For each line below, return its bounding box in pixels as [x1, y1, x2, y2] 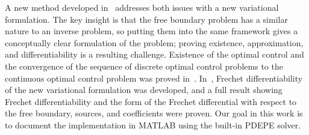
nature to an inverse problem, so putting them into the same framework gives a [5, 25, 298, 37]
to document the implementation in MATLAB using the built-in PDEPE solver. [5, 118, 301, 131]
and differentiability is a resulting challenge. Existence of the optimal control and [5, 48, 304, 61]
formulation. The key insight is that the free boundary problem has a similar [5, 13, 288, 25]
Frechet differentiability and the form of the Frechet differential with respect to [5, 95, 297, 107]
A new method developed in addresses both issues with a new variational [5, 1, 279, 13]
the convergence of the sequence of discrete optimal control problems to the [5, 59, 283, 72]
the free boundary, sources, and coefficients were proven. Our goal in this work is [5, 107, 303, 119]
